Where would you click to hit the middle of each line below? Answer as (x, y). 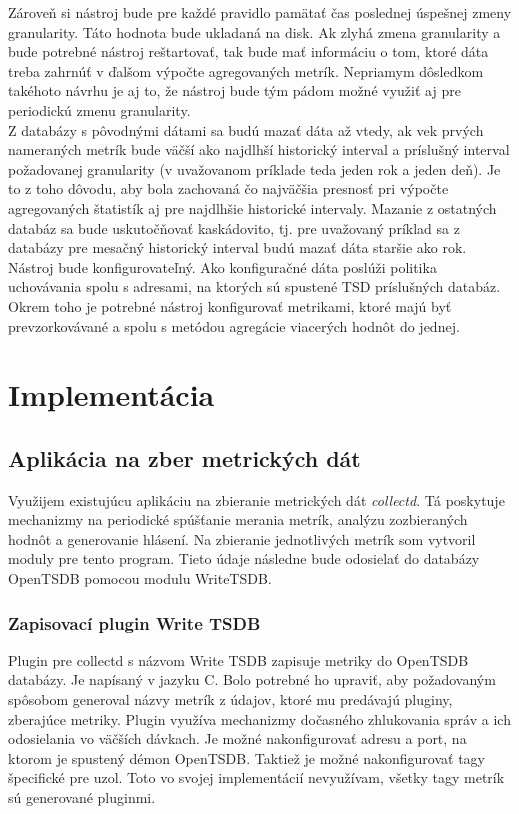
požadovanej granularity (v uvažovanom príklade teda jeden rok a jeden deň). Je (254, 168)
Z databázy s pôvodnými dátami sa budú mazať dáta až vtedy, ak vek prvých (246, 129)
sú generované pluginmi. (82, 797)
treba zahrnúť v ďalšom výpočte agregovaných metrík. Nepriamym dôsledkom (246, 70)
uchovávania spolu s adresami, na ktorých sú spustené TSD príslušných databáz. (254, 286)
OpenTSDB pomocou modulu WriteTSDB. (140, 578)
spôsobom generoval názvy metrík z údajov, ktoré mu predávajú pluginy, (230, 699)
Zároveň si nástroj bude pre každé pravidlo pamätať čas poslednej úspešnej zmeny (260, 12)
